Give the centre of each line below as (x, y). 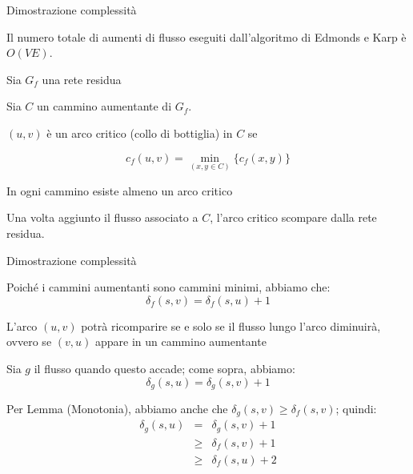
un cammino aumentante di (104, 106)
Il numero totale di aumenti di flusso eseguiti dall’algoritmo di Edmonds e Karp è (206, 36)
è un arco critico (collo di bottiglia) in (140, 133)
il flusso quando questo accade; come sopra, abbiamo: (164, 368)
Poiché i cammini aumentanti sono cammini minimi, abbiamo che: (168, 287)
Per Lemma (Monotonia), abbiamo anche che (117, 408)
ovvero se (29, 341)
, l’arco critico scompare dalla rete (293, 217)
